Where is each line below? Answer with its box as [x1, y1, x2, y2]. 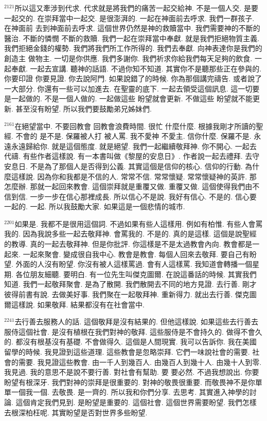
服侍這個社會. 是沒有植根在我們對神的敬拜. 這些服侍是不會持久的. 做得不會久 [4, 326, 262, 337]
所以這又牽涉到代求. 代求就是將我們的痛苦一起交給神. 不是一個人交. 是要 [14, 3, 259, 13]
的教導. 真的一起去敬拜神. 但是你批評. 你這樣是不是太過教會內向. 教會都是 [4, 239, 253, 249]
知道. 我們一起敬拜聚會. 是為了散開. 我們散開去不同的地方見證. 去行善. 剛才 [4, 279, 257, 289]
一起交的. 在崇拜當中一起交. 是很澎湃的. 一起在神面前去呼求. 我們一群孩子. [4, 12, 255, 23]
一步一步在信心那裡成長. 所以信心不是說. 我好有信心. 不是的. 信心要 [30, 191, 257, 202]
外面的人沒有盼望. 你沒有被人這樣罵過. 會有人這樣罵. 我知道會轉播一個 [15, 259, 253, 269]
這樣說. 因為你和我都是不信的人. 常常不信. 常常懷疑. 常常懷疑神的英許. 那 [11, 171, 257, 181]
